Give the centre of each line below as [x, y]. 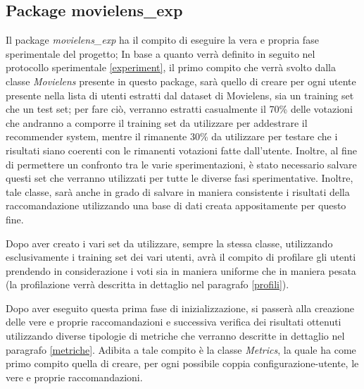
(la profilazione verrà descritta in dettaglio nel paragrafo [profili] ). [148, 284]
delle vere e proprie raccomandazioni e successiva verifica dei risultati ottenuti [174, 322]
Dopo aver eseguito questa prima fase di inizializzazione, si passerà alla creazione [180, 308]
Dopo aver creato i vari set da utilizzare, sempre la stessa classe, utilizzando [169, 243]
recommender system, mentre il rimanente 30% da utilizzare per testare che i [172, 136]
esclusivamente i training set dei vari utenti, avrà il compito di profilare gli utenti [181, 257]
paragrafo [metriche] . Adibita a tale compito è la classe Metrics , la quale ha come [181, 349]
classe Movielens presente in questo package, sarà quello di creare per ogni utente [181, 81]
